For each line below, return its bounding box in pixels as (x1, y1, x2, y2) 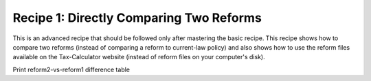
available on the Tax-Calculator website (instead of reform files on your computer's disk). (12, 53, 265, 61)
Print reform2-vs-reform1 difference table (12, 65, 131, 74)
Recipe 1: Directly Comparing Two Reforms (12, 10, 262, 25)
